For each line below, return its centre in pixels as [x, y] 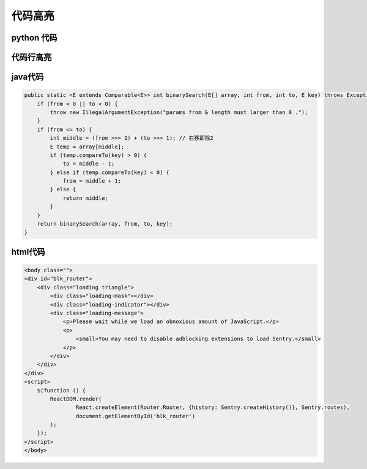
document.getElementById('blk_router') [135, 416]
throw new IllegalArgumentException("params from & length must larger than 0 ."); [179, 112]
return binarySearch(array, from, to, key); [105, 224]
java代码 [28, 77]
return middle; [85, 198]
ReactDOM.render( [76, 399]
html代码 [28, 252]
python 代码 [34, 38]
